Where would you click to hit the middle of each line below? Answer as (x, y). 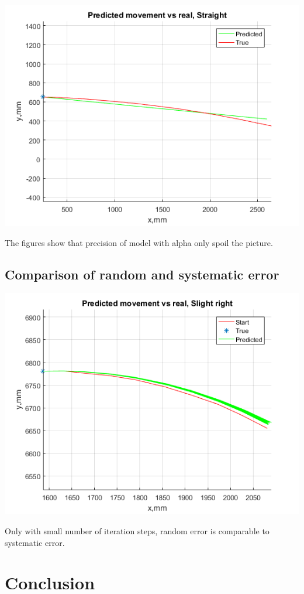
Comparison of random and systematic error (142, 274)
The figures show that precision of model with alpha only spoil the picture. (139, 242)
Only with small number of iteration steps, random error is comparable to (137, 530)
